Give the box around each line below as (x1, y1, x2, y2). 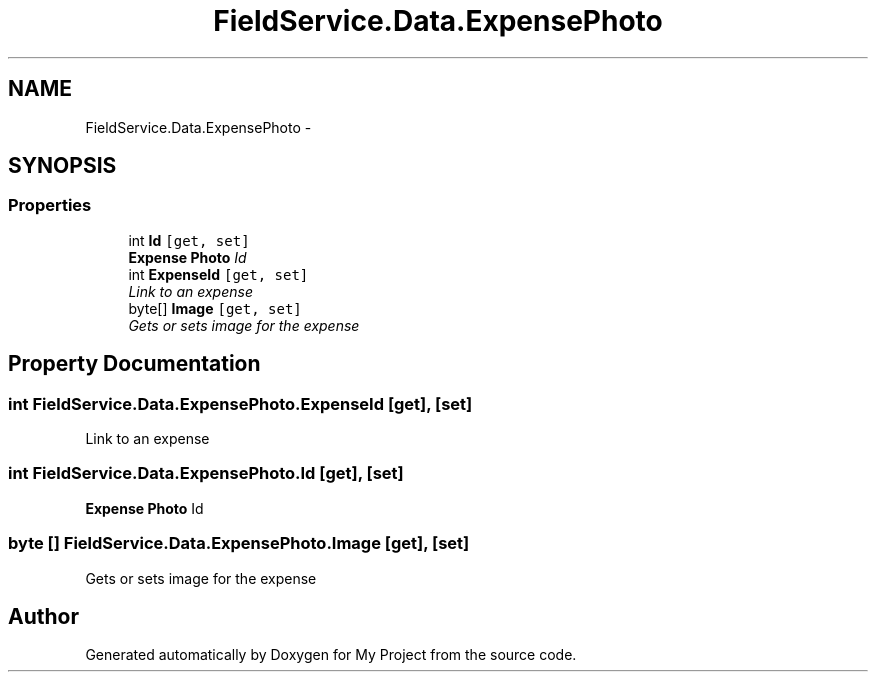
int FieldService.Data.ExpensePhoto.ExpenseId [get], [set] (8, 393, 473, 414)
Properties (8, 195, 92, 216)
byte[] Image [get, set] (128, 299, 302, 317)
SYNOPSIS (8, 153, 117, 179)
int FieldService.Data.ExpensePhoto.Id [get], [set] (8, 463, 404, 484)
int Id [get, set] (128, 231, 250, 249)
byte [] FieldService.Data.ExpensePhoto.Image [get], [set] (8, 533, 470, 554)
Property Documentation (8, 351, 261, 377)
